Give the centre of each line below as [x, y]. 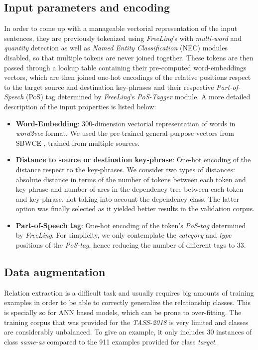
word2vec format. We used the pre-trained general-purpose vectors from [125, 133]
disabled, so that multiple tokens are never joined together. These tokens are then [129, 57]
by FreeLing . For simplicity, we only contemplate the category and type [124, 235]
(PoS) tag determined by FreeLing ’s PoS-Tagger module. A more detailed [138, 97]
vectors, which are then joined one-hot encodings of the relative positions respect [128, 77]
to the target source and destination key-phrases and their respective [109, 87]
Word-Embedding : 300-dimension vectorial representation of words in [126, 123]
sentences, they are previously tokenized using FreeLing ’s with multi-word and [123, 38]
